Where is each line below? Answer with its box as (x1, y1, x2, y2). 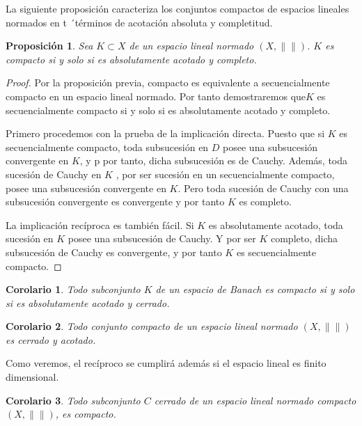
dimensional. (6, 370, 59, 384)
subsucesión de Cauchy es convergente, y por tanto (6, 244, 222, 259)
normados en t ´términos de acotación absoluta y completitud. (6, 15, 273, 29)
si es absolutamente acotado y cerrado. (6, 295, 170, 310)
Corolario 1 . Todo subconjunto (6, 282, 141, 297)
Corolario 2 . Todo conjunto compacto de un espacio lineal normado (6, 319, 298, 333)
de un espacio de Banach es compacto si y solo (155, 282, 355, 297)
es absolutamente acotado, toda (208, 217, 343, 232)
